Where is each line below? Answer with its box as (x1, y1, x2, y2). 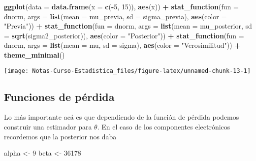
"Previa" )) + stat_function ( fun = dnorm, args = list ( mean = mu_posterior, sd (4, 21, 252, 31)
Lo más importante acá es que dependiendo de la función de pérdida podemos (4, 112, 239, 122)
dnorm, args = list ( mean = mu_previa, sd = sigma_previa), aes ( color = (4, 11, 227, 21)
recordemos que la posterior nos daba (4, 131, 117, 141)
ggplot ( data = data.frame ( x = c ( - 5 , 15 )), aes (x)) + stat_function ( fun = (4, 1, 239, 11)
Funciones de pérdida (4, 89, 115, 104)
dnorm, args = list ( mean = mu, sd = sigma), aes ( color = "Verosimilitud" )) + (4, 40, 241, 50)
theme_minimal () (4, 49, 65, 60)
